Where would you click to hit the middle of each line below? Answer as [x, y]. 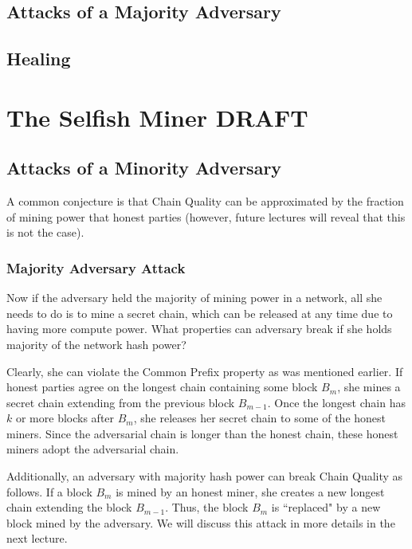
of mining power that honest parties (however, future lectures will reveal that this [206, 216]
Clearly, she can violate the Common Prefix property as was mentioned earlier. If [205, 371]
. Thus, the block [207, 507]
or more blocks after [65, 418]
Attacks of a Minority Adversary [144, 168]
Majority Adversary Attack [96, 267]
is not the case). [45, 232]
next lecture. [37, 538]
